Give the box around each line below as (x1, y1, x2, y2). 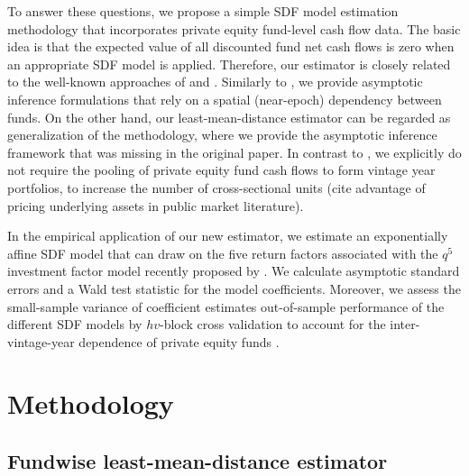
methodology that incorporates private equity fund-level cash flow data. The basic (7, 19, 461, 38)
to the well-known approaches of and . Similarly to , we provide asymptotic (7, 72, 423, 91)
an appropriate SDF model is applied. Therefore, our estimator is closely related (7, 54, 451, 73)
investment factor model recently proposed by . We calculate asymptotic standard (7, 261, 460, 280)
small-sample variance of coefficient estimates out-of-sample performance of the (7, 297, 445, 316)
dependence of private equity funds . (78, 332, 280, 351)
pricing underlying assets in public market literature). (7, 196, 304, 215)
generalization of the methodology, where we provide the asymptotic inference (7, 125, 437, 144)
